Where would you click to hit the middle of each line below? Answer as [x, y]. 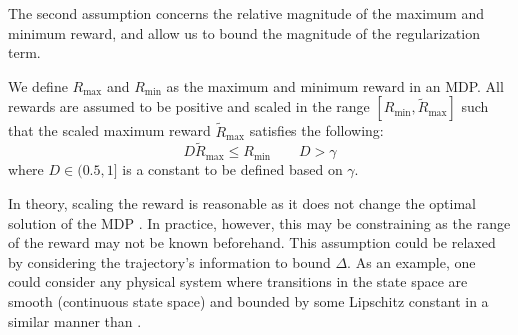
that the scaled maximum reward [109, 130]
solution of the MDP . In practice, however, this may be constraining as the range [259, 222]
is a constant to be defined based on [232, 169]
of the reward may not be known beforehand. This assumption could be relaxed [252, 242]
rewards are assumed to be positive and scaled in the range [189, 106]
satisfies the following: [316, 130]
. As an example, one [411, 261]
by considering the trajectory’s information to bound [169, 261]
